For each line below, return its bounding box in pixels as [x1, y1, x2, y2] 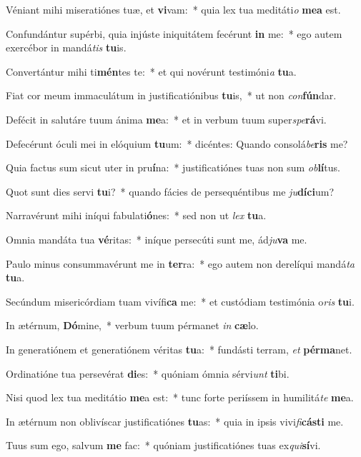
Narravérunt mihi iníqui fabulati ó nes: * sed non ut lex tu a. [6, 208, 267, 223]
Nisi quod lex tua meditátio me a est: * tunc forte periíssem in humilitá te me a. [6, 390, 354, 405]
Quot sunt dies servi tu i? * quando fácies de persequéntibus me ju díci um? [6, 184, 335, 199]
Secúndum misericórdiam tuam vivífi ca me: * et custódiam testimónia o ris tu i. [6, 293, 355, 308]
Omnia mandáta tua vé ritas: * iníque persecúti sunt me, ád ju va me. [6, 231, 307, 246]
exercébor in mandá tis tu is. [6, 40, 127, 55]
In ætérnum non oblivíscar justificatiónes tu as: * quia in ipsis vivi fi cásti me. [6, 413, 344, 428]
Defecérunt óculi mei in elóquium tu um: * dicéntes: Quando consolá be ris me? [6, 136, 348, 151]
